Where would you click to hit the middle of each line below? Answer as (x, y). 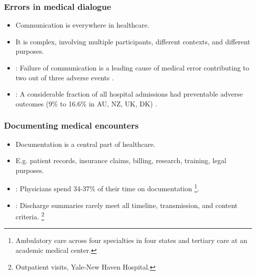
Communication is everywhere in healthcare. (82, 25)
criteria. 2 (30, 216)
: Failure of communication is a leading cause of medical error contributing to (132, 68)
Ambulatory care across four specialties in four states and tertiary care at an (131, 240)
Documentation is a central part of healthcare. (85, 144)
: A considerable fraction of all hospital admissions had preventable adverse (129, 94)
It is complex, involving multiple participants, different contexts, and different (133, 41)
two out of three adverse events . (65, 77)
